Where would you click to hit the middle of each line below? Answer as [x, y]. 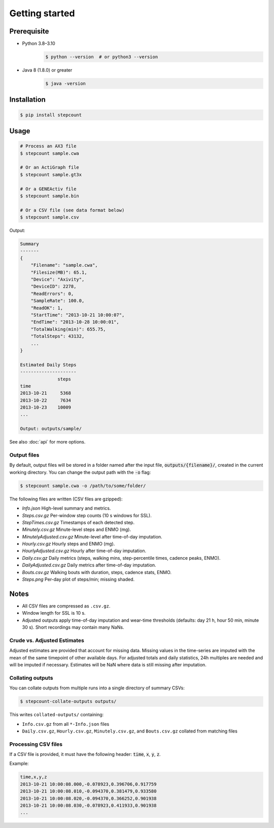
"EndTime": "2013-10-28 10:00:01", [75, 322]
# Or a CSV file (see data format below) [72, 210]
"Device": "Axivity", [58, 280]
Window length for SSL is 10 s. [54, 613]
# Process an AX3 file [48, 146]
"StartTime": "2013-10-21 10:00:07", [78, 315]
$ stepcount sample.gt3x [51, 174]
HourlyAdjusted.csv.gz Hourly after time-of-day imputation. [84, 551]
